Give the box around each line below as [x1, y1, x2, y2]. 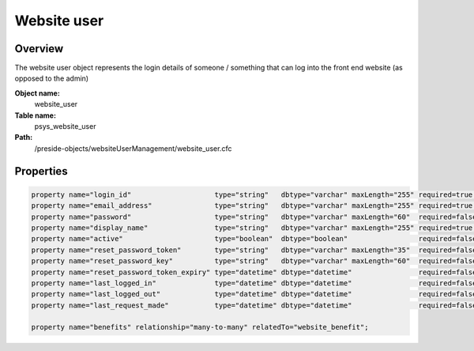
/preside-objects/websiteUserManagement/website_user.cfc [34, 143, 232, 153]
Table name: [14, 111, 57, 120]
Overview [14, 42, 64, 55]
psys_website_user [34, 122, 96, 131]
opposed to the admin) [14, 74, 89, 83]
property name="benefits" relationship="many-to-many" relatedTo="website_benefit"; [31, 323, 369, 332]
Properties [14, 164, 68, 178]
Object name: [14, 88, 61, 98]
